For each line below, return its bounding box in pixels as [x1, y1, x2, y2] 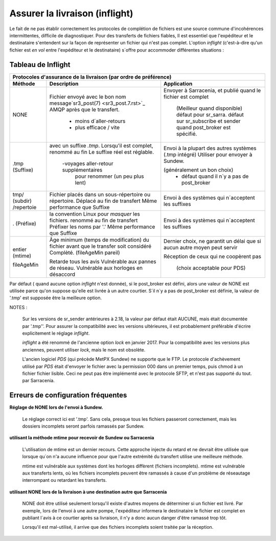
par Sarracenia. [22, 378, 55, 384]
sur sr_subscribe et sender [176, 117, 241, 125]
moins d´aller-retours [75, 117, 126, 125]
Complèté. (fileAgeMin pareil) [49, 249, 120, 256]
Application [164, 80, 193, 87]
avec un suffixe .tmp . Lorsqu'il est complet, [49, 142, 153, 149]
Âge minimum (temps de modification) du [49, 236, 149, 243]
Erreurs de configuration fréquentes [9, 391, 127, 399]
